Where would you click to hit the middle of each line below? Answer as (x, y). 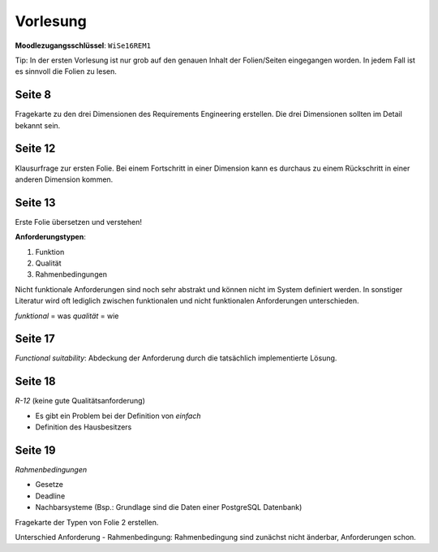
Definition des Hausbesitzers (84, 427)
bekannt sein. (38, 125)
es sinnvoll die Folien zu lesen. (66, 71)
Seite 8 (33, 95)
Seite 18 (35, 382)
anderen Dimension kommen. (64, 179)
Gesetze (49, 485)
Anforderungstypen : (51, 237)
